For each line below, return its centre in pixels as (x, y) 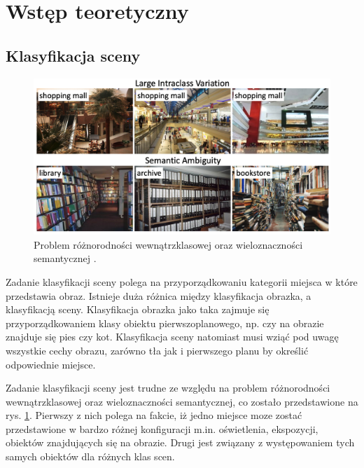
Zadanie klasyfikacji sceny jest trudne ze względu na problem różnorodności (168, 388)
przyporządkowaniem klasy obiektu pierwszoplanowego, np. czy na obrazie (165, 323)
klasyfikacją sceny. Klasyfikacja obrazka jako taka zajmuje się (138, 309)
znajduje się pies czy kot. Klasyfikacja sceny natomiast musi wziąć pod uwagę (172, 337)
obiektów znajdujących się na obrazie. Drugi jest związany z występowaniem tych (180, 442)
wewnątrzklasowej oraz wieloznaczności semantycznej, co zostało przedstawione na (182, 401)
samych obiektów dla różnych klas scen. (90, 456)
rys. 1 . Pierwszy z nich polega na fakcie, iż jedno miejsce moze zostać (154, 415)
